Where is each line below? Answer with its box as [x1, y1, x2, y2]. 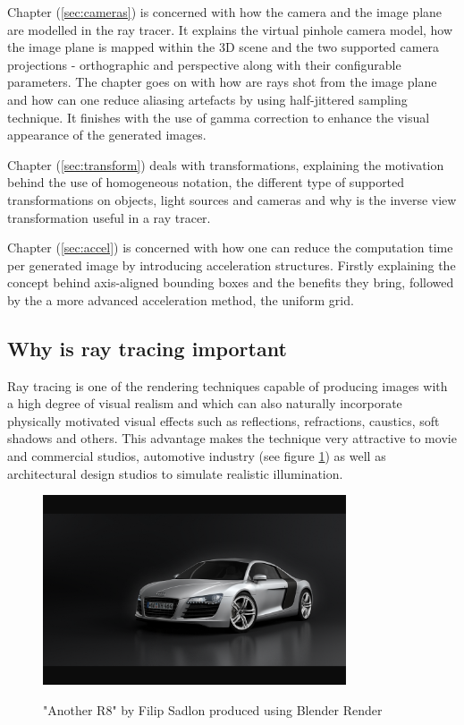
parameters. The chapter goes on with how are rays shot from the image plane [7, 72, 437, 91]
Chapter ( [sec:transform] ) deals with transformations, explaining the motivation [7, 155, 444, 174]
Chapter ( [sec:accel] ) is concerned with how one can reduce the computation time [7, 238, 453, 257]
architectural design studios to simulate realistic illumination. [7, 464, 343, 482]
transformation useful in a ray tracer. [7, 208, 211, 226]
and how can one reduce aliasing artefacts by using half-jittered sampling [7, 90, 408, 108]
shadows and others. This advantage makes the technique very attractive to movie [7, 429, 457, 448]
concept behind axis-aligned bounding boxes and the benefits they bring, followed [7, 273, 454, 292]
